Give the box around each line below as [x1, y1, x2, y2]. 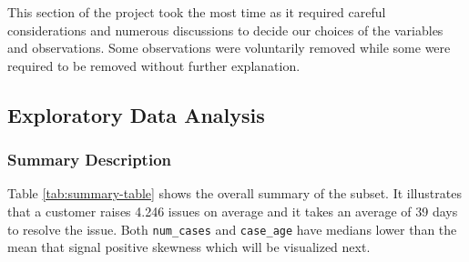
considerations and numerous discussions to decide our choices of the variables [7, 20, 444, 39]
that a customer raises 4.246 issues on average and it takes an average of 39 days [7, 201, 458, 220]
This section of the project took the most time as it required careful [7, 3, 386, 21]
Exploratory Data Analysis [7, 100, 265, 128]
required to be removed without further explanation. [7, 55, 301, 75]
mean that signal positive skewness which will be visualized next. [7, 237, 371, 257]
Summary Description [7, 148, 172, 171]
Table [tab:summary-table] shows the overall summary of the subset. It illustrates [7, 184, 462, 203]
